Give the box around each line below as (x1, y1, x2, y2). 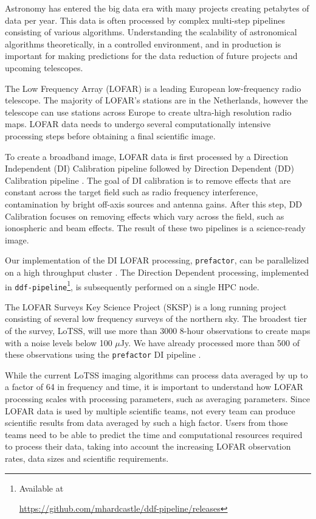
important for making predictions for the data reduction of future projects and (5, 49, 298, 62)
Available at (19, 481, 64, 494)
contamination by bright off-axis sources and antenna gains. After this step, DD (5, 197, 303, 210)
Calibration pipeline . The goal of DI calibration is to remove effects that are (5, 173, 291, 186)
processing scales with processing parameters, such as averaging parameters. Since (5, 392, 310, 405)
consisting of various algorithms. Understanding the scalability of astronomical (5, 26, 297, 38)
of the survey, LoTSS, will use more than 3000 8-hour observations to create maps (5, 324, 311, 337)
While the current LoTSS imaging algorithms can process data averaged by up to (5, 368, 308, 381)
